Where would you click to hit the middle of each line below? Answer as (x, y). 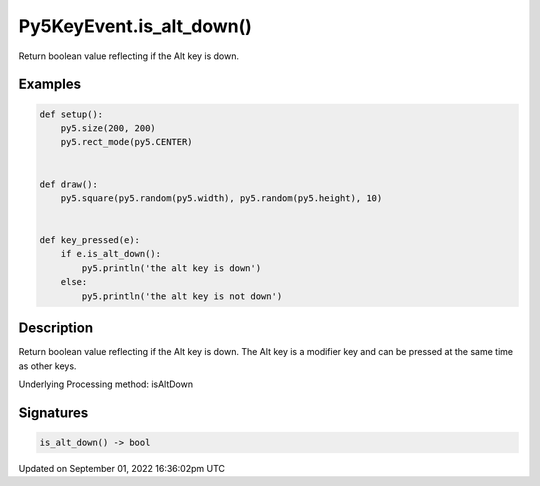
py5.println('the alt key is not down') (182, 296)
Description (56, 328)
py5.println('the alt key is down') (171, 268)
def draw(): (69, 184)
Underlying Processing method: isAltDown (106, 384)
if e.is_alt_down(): (111, 254)
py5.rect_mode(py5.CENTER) (127, 142)
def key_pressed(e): (89, 240)
